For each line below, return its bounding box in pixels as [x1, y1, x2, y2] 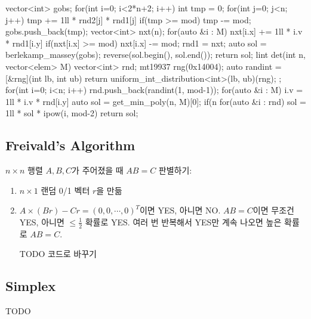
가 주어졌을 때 [72, 164, 124, 176]
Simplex [5, 277, 56, 295]
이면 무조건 [253, 204, 294, 216]
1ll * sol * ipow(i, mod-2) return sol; [5, 107, 138, 119]
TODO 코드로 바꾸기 [19, 247, 97, 260]
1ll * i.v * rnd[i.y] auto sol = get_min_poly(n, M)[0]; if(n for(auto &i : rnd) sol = [5, 95, 306, 107]
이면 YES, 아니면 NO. [139, 204, 221, 216]
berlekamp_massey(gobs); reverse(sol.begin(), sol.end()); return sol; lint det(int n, [5, 48, 306, 61]
